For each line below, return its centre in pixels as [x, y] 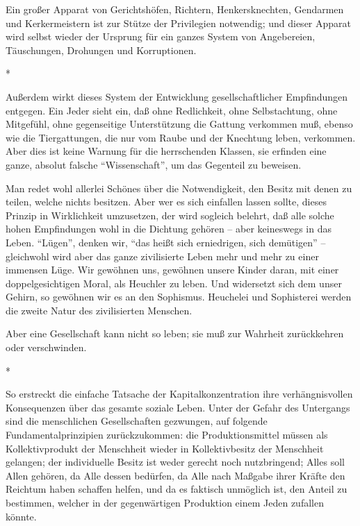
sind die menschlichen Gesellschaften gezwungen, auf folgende [137, 421]
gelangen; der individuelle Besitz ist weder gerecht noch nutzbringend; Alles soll [175, 462]
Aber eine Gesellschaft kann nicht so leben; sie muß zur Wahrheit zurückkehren [175, 333]
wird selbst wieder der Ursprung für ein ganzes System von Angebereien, [161, 36]
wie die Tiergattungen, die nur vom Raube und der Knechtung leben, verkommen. [181, 137]
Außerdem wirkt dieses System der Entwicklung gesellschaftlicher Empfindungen [177, 96]
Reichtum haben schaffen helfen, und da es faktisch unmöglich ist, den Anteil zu [177, 489]
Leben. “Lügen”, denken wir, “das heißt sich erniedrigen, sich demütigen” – [166, 242]
